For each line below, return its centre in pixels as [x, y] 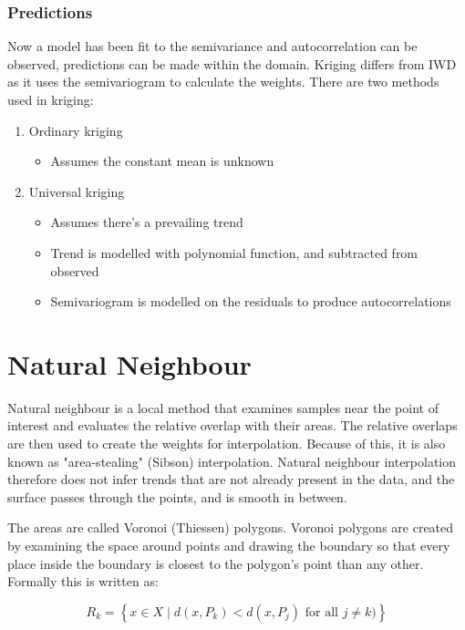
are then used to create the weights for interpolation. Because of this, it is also [227, 444]
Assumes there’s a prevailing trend [147, 222]
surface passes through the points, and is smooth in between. [177, 496]
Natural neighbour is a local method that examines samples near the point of [223, 407]
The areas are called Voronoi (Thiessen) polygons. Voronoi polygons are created [231, 527]
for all [321, 612]
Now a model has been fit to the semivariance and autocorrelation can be [212, 46]
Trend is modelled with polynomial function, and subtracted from [234, 252]
